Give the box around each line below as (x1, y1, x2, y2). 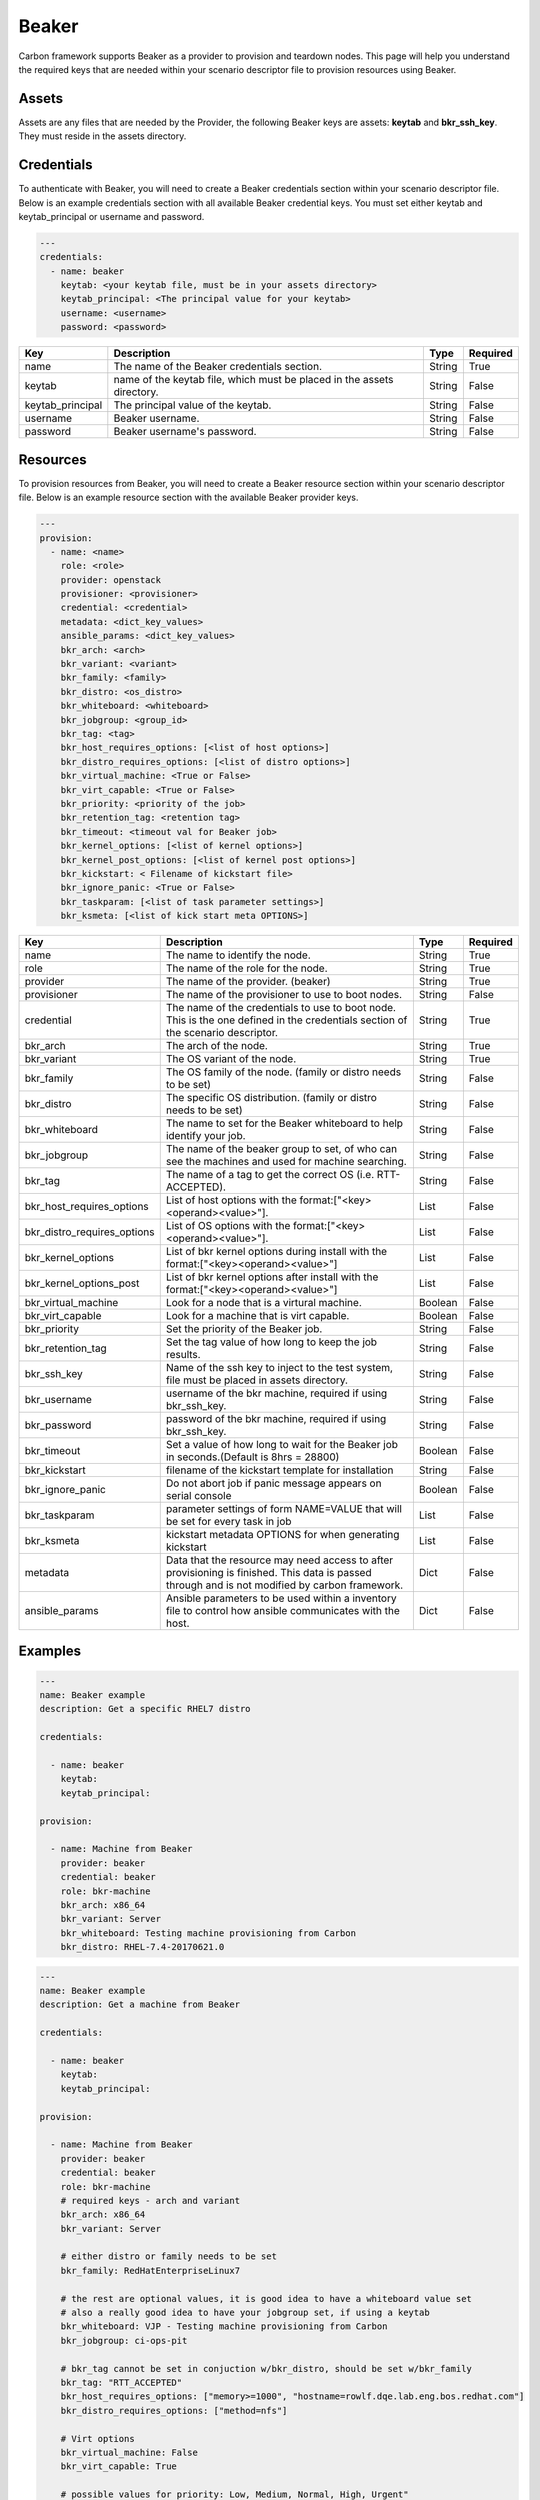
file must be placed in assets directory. (165, 1373, 349, 1387)
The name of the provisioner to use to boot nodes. (165, 988, 403, 1002)
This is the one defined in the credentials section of (165, 1013, 408, 1027)
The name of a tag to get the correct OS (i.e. (165, 1168, 375, 1182)
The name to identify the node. (165, 948, 312, 962)
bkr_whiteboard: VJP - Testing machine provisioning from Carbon (60, 2321, 388, 2332)
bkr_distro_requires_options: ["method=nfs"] (60, 2405, 288, 2416)
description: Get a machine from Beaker (39, 1999, 240, 2010)
